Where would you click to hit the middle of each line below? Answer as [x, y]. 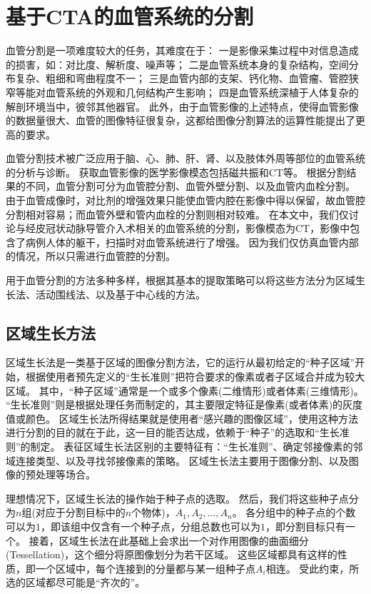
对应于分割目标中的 [80, 512]
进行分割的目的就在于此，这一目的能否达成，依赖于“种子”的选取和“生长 [173, 432]
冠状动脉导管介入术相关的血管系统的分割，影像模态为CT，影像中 [198, 228]
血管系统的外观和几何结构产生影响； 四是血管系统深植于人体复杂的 [202, 92]
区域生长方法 [51, 332]
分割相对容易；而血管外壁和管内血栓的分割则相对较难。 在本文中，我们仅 [177, 214]
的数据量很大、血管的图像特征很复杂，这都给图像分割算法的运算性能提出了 [181, 120]
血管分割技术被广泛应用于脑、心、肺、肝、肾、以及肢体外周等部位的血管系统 [185, 158]
